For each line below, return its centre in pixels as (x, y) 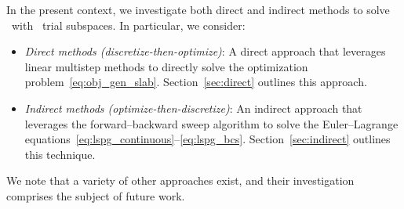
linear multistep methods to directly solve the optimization (166, 66)
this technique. (60, 154)
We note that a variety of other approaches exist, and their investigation (180, 180)
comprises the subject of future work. (96, 195)
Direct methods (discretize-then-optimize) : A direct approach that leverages (205, 51)
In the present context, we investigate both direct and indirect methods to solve (198, 9)
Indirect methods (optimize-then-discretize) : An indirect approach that (193, 108)
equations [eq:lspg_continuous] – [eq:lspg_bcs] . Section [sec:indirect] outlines (207, 139)
